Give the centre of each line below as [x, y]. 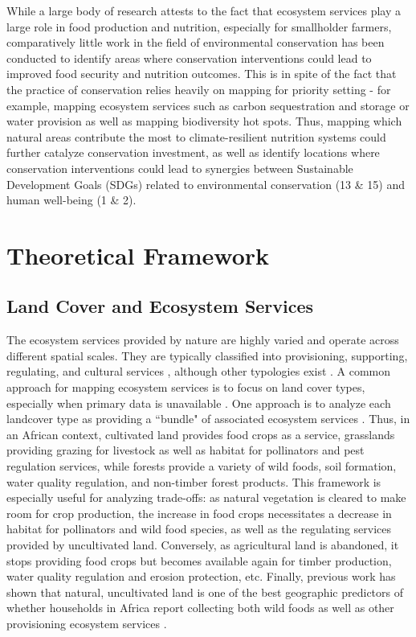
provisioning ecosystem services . [87, 623]
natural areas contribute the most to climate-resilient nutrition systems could [196, 136]
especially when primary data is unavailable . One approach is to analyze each [199, 403]
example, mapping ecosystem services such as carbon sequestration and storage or [208, 105]
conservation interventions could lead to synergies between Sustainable [180, 168]
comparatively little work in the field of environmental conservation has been [196, 42]
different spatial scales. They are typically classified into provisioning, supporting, [207, 355]
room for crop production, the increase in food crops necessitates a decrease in [199, 513]
